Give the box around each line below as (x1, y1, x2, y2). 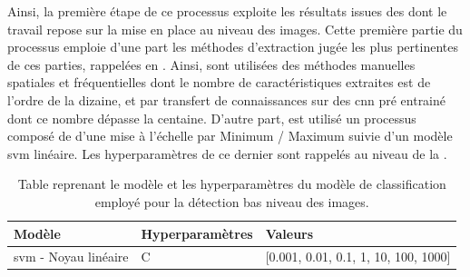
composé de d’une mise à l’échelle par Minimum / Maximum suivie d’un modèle (7, 126, 453, 145)
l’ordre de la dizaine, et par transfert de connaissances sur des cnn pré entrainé (7, 90, 446, 109)
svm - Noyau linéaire (14, 247, 129, 266)
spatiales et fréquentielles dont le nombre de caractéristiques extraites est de (7, 73, 431, 92)
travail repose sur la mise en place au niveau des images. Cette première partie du (7, 19, 463, 38)
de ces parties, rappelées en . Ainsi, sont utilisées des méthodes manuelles (7, 54, 416, 74)
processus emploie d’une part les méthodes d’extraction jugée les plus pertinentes (7, 37, 458, 56)
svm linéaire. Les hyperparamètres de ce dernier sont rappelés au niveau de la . (7, 143, 447, 163)
